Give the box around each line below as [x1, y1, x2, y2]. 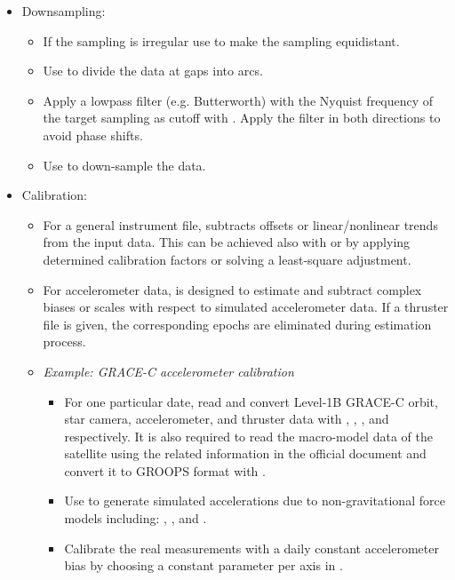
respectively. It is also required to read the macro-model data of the [64, 426, 433, 445]
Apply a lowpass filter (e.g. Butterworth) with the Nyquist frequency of [43, 91, 434, 109]
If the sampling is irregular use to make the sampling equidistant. [43, 31, 400, 50]
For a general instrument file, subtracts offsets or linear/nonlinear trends [43, 215, 438, 234]
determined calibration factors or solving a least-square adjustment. [43, 250, 411, 268]
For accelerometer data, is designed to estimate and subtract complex [43, 280, 422, 298]
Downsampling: [21, 2, 106, 20]
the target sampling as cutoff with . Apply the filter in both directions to [43, 108, 441, 127]
